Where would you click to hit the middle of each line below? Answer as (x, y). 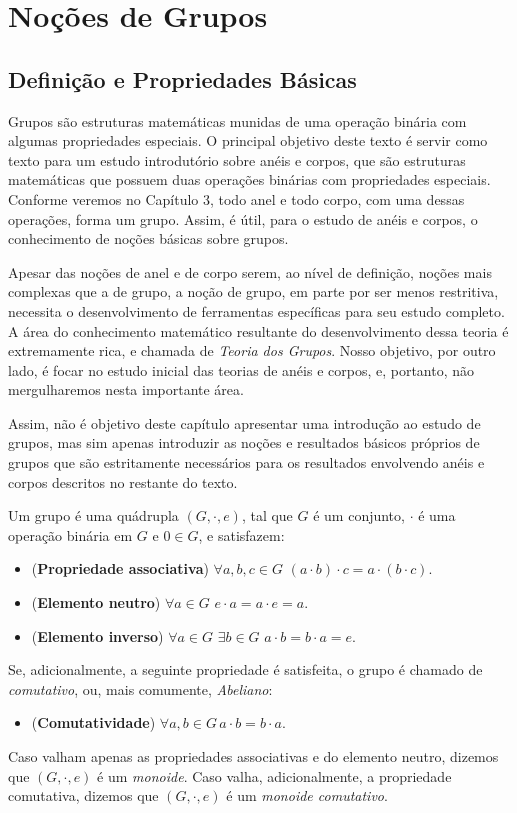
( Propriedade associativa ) (120, 568)
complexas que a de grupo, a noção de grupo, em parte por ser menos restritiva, (253, 291)
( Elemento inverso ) (97, 635)
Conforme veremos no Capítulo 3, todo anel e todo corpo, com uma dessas (236, 198)
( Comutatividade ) (93, 722)
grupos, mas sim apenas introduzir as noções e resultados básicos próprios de (244, 442)
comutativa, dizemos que (83, 795)
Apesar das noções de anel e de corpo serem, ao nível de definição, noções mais (250, 271)
